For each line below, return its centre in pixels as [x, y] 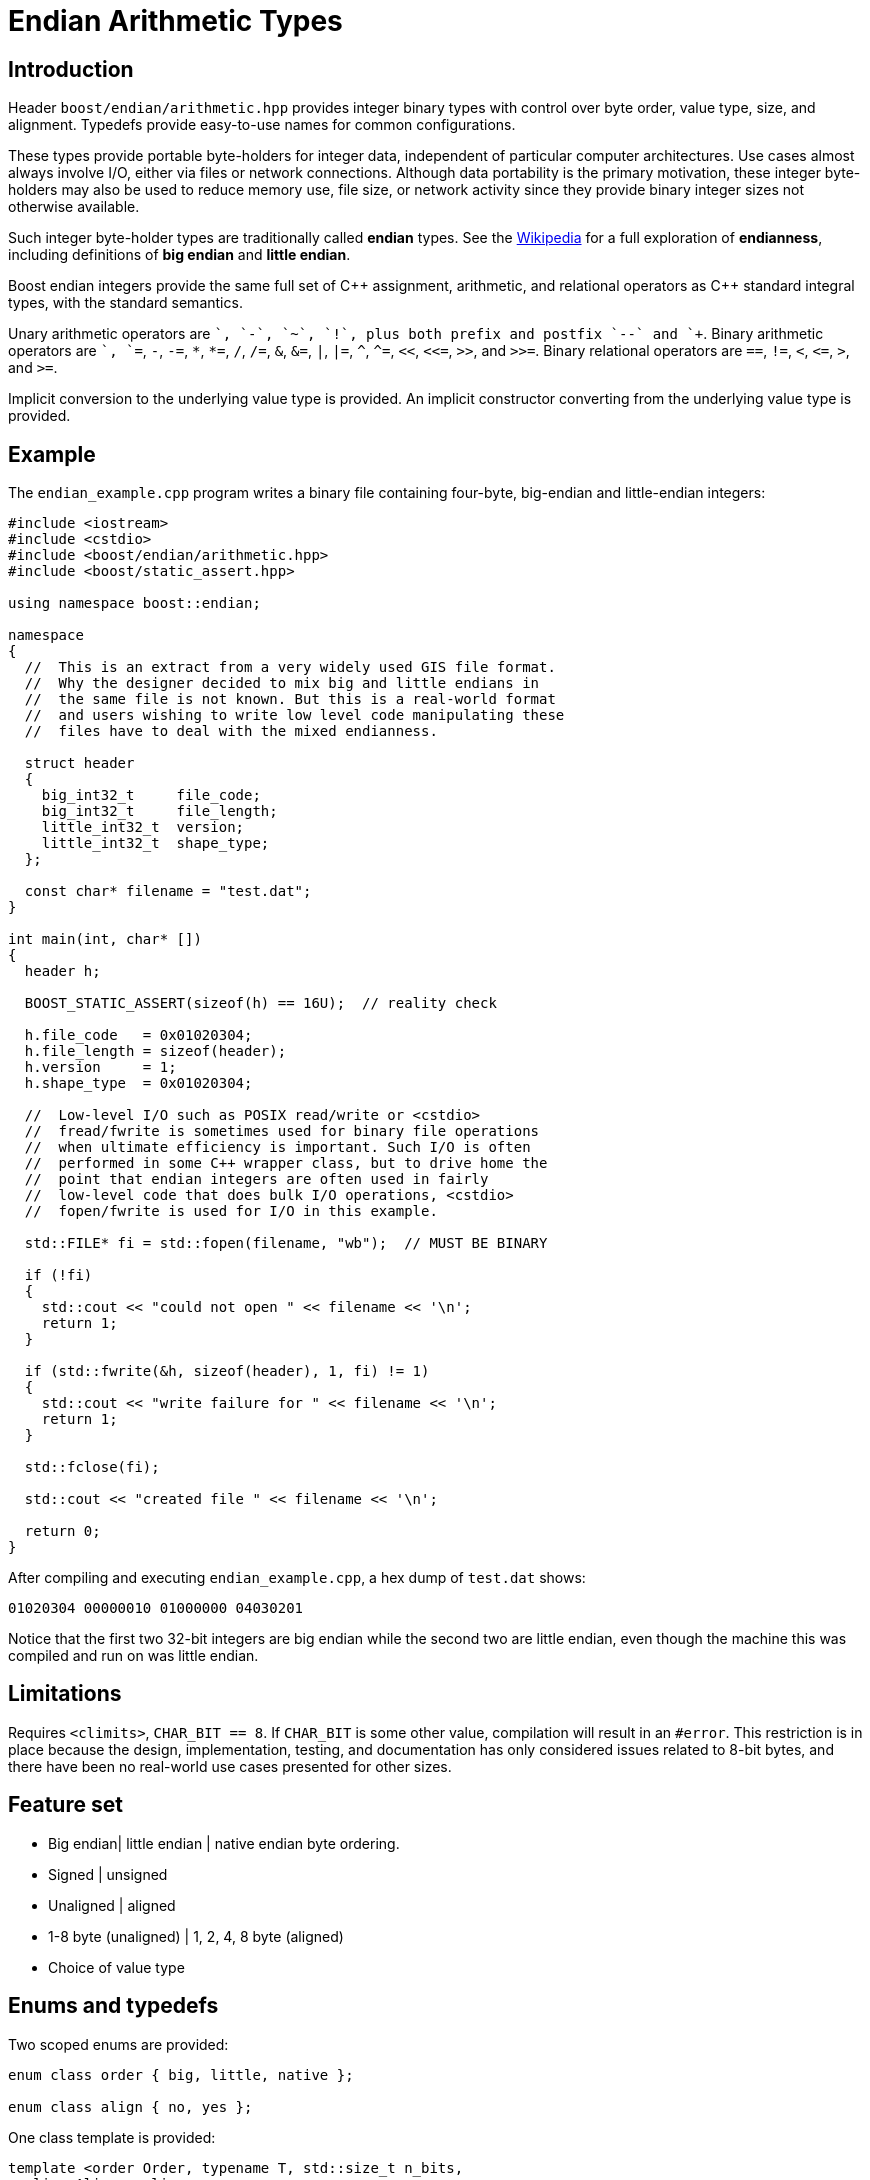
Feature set [65, 1805]
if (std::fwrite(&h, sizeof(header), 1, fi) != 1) [227, 1371]
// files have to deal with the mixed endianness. [231, 731]
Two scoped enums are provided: [118, 2044]
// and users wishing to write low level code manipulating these [294, 715]
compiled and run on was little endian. [133, 1656]
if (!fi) [58, 1275]
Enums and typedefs [113, 2006]
